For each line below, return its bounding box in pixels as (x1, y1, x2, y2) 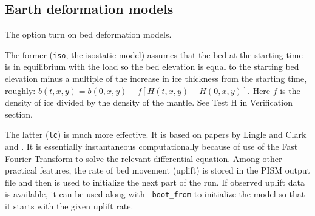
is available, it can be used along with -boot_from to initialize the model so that (5, 187, 305, 200)
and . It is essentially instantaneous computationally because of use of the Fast (5, 140, 298, 153)
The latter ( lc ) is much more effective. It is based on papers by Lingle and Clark (5, 128, 307, 141)
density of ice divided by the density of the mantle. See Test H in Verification (5, 96, 293, 109)
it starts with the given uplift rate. (5, 200, 134, 212)
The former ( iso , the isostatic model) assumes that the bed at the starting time (5, 48, 303, 61)
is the (280, 84, 300, 96)
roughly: (5, 84, 36, 96)
